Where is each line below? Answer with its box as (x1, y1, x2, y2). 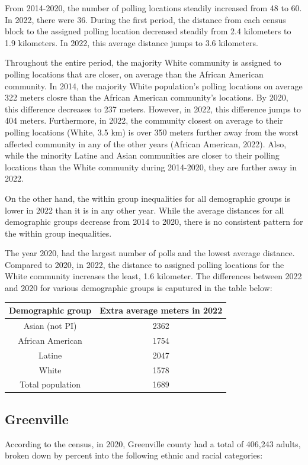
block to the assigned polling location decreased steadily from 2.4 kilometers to (5, 25, 291, 37)
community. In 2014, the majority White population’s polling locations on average (5, 79, 303, 92)
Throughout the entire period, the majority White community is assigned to (5, 56, 281, 69)
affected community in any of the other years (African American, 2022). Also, (5, 137, 287, 150)
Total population (20, 378, 81, 390)
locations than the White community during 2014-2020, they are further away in (5, 160, 297, 173)
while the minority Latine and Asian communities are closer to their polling (5, 149, 280, 162)
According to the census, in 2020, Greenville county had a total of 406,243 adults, (5, 437, 301, 450)
